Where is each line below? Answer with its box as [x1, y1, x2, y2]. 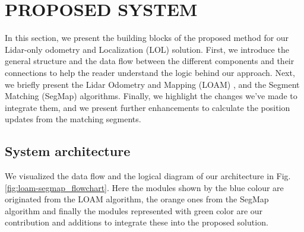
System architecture [5, 142, 131, 160]
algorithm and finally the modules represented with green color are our [5, 204, 263, 217]
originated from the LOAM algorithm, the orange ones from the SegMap [5, 193, 269, 205]
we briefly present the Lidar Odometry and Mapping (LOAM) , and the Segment [5, 78, 300, 90]
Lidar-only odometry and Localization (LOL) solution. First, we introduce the [5, 43, 289, 55]
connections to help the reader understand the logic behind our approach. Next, [5, 66, 295, 78]
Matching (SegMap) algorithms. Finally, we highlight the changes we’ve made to [5, 90, 297, 102]
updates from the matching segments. [5, 113, 141, 125]
